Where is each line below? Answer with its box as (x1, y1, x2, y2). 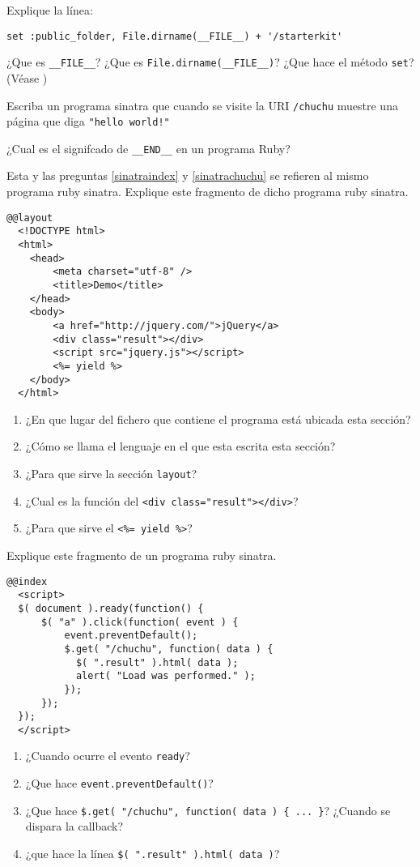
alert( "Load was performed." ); (75, 670, 256, 682)
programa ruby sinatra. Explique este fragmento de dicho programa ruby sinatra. (6, 183, 409, 200)
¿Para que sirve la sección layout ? (25, 465, 197, 482)
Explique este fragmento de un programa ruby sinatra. (6, 547, 277, 563)
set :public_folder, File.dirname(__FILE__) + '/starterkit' (6, 30, 343, 42)
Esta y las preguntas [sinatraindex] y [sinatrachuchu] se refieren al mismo (6, 167, 369, 184)
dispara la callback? (25, 818, 124, 835)
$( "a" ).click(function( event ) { (40, 616, 239, 628)
